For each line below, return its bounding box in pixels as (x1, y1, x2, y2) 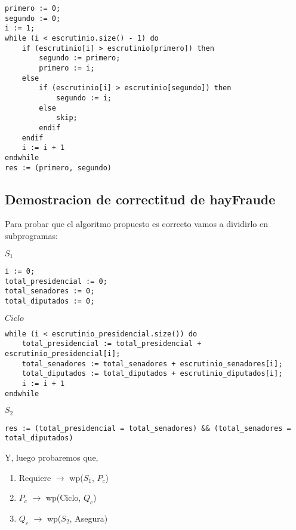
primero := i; (39, 63, 95, 72)
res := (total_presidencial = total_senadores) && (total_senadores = (5, 424, 291, 433)
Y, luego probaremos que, (5, 451, 98, 463)
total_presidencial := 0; (5, 277, 107, 286)
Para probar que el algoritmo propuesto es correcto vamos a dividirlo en (5, 217, 268, 230)
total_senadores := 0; (5, 287, 95, 296)
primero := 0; (5, 4, 61, 13)
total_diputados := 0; (5, 296, 95, 305)
